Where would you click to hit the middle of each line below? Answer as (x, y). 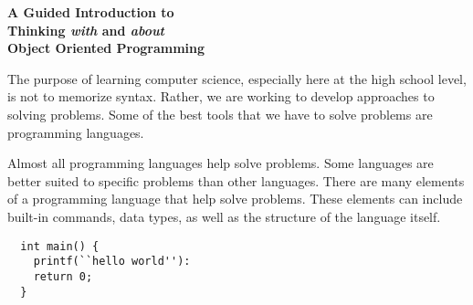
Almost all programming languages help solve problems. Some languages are (221, 163)
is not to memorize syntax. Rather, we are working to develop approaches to (221, 96)
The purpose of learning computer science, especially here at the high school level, (237, 78)
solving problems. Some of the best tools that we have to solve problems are (220, 114)
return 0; (63, 276)
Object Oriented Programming (106, 48)
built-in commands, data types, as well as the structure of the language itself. (224, 216)
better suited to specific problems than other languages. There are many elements (236, 180)
